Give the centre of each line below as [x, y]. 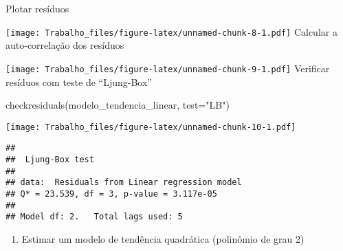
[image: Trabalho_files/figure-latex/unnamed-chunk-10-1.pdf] [151, 127]
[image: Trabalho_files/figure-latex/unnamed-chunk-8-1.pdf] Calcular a [171, 31]
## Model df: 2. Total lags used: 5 [94, 217]
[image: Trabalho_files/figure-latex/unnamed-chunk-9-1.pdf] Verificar [168, 68]
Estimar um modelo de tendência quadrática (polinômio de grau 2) [163, 238]
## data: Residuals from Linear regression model [124, 183]
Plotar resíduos [37, 8]
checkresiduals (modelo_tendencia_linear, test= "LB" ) [118, 105]
